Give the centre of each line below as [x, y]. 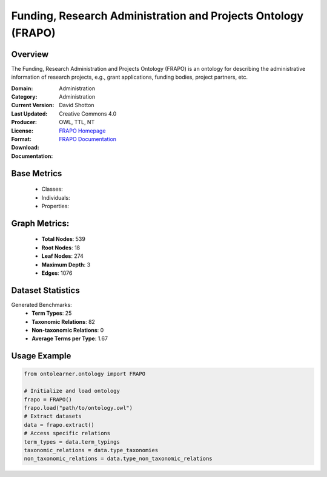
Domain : [22, 88]
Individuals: [56, 197]
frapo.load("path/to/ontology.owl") [78, 408]
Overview [30, 54]
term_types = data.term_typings [72, 442]
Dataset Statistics [45, 290]
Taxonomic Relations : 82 [63, 321]
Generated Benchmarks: [41, 304]
